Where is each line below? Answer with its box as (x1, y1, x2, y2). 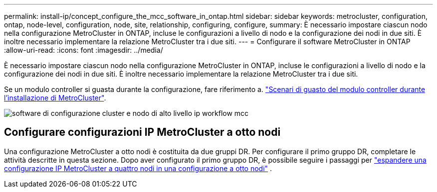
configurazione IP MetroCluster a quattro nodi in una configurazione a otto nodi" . (4, 164, 272, 173)
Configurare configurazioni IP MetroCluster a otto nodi (4, 126, 281, 139)
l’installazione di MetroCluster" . (4, 94, 106, 102)
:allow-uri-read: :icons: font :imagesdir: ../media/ (4, 46, 163, 54)
